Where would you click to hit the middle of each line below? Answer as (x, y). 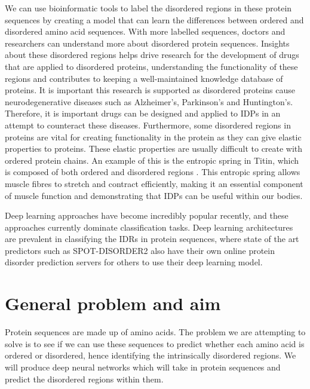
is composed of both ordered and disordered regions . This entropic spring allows (153, 172)
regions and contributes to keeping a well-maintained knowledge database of (144, 78)
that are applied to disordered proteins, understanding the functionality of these (151, 66)
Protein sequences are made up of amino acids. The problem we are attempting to (155, 332)
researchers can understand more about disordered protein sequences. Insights (147, 43)
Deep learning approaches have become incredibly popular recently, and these (147, 215)
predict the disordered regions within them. (84, 379)
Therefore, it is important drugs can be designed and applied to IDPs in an (143, 113)
